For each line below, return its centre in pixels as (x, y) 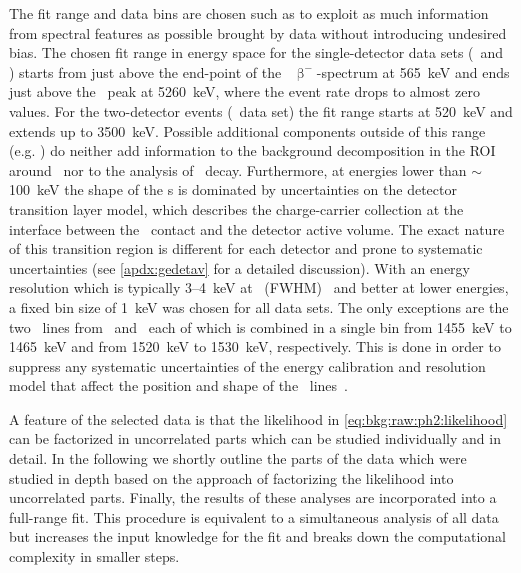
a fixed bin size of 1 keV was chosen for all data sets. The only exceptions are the (259, 306)
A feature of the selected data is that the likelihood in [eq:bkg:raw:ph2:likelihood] (258, 418)
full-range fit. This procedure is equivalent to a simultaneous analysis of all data (254, 516)
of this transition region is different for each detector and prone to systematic (246, 248)
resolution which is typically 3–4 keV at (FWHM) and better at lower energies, (259, 287)
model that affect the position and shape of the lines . (178, 385)
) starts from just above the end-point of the (145, 71)
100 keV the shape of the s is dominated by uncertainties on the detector (233, 189)
